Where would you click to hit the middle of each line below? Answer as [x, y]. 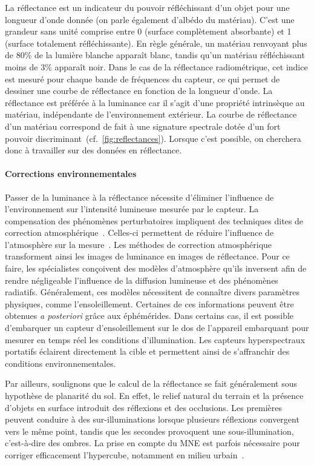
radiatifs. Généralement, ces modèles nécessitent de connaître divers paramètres [152, 292]
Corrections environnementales [71, 174]
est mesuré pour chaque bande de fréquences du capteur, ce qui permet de [142, 79]
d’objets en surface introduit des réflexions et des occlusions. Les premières [143, 407]
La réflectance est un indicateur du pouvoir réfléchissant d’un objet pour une [147, 7]
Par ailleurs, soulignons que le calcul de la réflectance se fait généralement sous [151, 383]
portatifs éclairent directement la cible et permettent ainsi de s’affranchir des [147, 351]
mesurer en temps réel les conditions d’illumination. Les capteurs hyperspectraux [155, 339]
